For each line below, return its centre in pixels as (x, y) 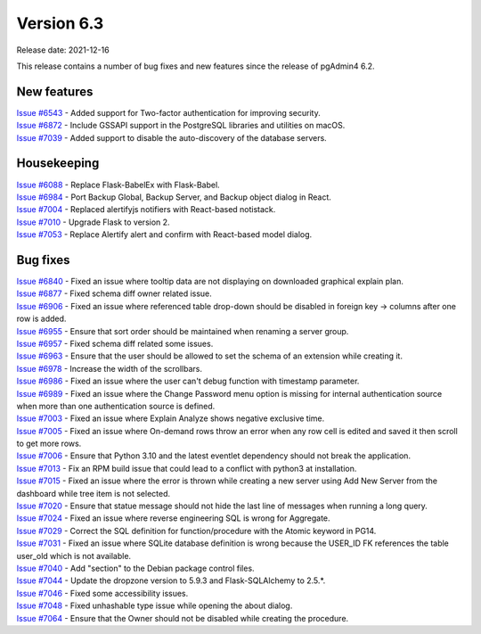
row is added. (41, 319)
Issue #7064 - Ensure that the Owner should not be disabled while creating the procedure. (183, 618)
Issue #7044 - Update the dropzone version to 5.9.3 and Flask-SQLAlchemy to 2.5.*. (171, 580)
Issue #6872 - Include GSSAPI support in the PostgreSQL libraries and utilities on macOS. (181, 126)
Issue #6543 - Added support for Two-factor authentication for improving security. (168, 112)
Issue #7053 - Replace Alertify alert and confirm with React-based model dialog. (164, 235)
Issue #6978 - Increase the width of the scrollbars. (110, 368)
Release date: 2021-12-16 (63, 50)
